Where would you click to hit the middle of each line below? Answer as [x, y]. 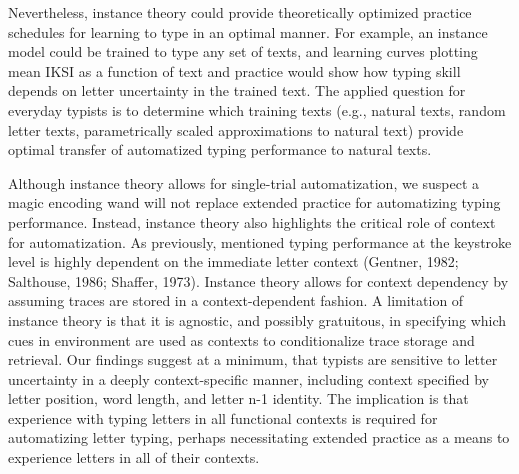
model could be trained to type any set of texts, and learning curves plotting [243, 51]
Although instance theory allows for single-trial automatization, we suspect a [244, 182]
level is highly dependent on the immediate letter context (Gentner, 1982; [233, 261]
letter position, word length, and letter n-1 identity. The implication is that [238, 398]
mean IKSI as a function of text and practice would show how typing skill [234, 70]
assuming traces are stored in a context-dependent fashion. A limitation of [236, 300]
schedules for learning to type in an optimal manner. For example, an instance [248, 31]
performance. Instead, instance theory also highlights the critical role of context [252, 221]
